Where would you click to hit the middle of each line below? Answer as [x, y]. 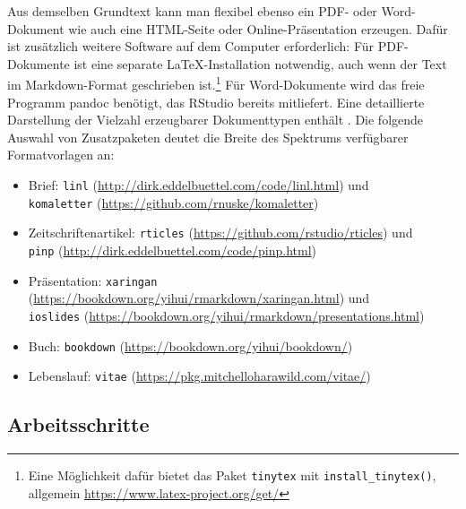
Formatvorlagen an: [61, 155]
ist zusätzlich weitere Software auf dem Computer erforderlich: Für [191, 46]
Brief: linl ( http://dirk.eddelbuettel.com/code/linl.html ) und [198, 185]
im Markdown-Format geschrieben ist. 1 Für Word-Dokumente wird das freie [216, 83]
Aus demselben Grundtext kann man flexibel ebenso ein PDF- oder [192, 11]
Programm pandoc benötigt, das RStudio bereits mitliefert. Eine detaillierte [216, 102]
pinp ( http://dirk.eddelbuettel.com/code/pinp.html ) [172, 250]
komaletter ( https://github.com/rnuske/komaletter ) [173, 202]
